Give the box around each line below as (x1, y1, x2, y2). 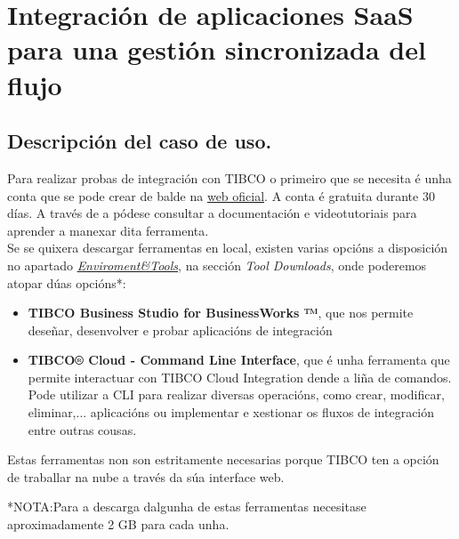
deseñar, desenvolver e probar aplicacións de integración (28, 320, 333, 339)
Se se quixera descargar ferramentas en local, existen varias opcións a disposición (7, 238, 448, 257)
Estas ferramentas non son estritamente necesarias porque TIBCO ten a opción (7, 450, 439, 469)
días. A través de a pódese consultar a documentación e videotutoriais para (7, 204, 417, 222)
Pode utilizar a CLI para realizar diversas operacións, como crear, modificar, (28, 385, 445, 404)
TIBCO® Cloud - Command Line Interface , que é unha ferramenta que (28, 350, 450, 369)
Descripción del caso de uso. (7, 127, 272, 155)
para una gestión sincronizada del (7, 31, 426, 68)
